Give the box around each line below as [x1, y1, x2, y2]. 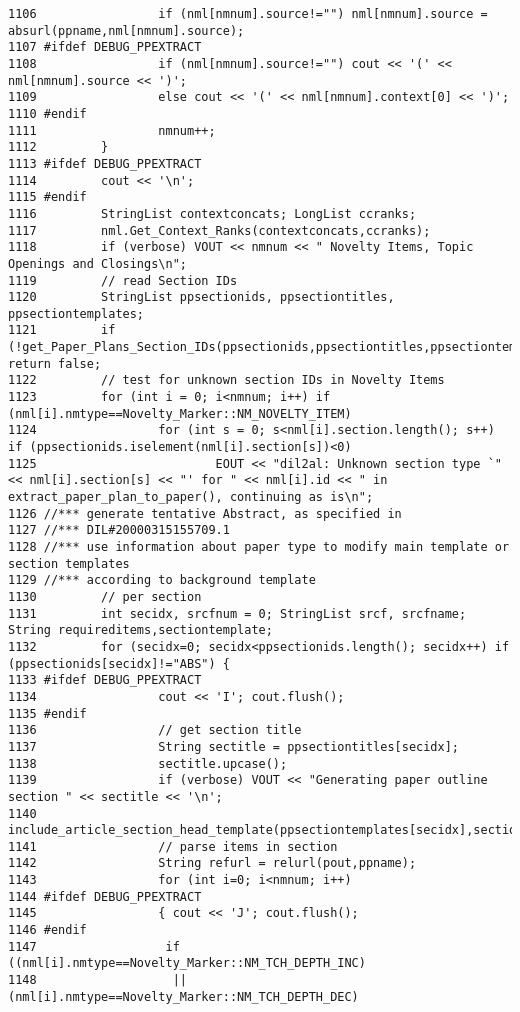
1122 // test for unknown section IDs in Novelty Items [8, 373, 445, 388]
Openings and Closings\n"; [8, 256, 187, 271]
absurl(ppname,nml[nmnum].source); [8, 23, 245, 38]
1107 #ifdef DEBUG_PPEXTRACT [8, 40, 202, 55]
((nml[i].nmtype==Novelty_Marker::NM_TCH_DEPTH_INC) [8, 956, 366, 971]
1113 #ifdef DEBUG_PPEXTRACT [8, 156, 202, 171]
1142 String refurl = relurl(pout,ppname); [8, 856, 417, 871]
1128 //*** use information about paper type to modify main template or [8, 540, 510, 554]
